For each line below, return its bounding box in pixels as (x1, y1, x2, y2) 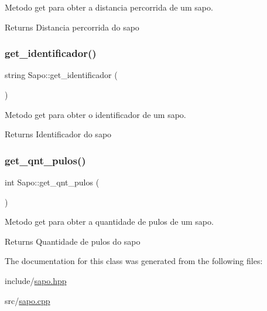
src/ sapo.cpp (5, 294, 50, 306)
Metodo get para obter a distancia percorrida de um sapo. (5, 1, 213, 13)
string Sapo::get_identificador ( (5, 69, 118, 81)
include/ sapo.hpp (5, 274, 67, 286)
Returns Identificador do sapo (5, 128, 112, 140)
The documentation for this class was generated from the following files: (5, 255, 263, 267)
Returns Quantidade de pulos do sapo (5, 235, 141, 247)
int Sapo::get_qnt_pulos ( (5, 176, 100, 188)
